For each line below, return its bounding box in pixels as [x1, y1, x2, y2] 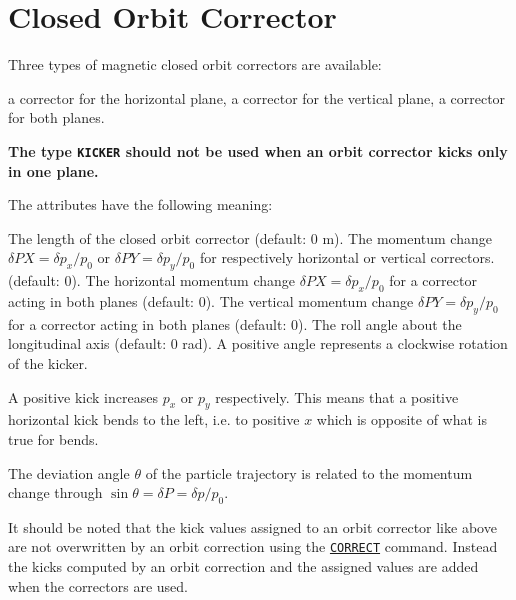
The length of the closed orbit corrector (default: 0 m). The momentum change [8, 227, 492, 248]
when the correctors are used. [8, 575, 188, 596]
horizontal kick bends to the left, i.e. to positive [8, 409, 300, 430]
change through [8, 482, 103, 503]
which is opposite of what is [316, 409, 488, 430]
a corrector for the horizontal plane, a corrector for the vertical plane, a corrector [8, 87, 506, 108]
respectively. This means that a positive [215, 386, 459, 407]
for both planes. [8, 107, 105, 128]
